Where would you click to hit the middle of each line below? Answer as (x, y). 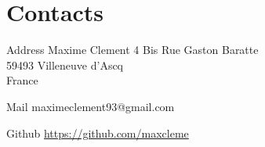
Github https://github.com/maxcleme (98, 133)
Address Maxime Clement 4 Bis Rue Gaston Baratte (132, 50)
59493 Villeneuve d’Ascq (65, 65)
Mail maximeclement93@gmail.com (91, 106)
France (22, 80)
